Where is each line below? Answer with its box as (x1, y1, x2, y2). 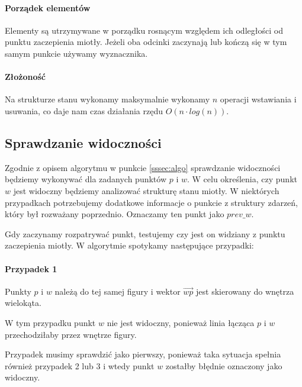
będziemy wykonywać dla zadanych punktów (5, 173, 166, 185)
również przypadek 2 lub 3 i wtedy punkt (5, 359, 155, 372)
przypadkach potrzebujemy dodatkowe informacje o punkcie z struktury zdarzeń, (5, 196, 298, 208)
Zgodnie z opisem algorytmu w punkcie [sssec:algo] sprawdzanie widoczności (5, 161, 281, 173)
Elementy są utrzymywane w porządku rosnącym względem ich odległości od (5, 24, 283, 36)
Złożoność (5, 70, 46, 83)
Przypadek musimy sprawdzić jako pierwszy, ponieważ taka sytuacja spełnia (5, 348, 281, 360)
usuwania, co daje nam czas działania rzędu (5, 104, 163, 117)
